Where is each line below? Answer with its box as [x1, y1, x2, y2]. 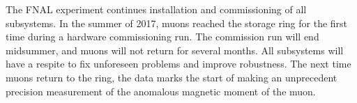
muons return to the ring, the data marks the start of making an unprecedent [6, 70, 337, 84]
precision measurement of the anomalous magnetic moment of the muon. [6, 84, 316, 98]
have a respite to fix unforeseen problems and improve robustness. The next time [6, 56, 351, 71]
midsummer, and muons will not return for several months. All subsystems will [6, 42, 344, 57]
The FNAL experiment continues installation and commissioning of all [6, 2, 307, 16]
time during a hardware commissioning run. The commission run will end [6, 29, 319, 44]
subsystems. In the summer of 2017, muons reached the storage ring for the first [6, 15, 348, 30]
